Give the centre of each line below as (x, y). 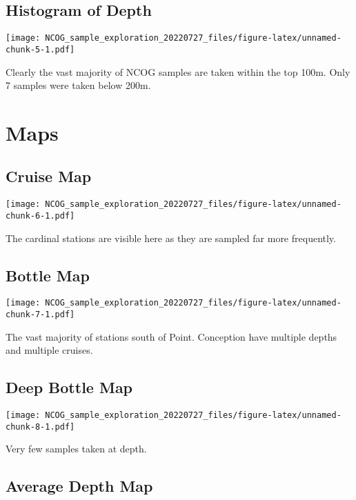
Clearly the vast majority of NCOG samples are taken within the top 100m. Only (178, 71)
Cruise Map (49, 176)
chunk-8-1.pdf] (40, 427)
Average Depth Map (79, 486)
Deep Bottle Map (69, 387)
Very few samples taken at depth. (76, 449)
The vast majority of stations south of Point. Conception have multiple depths (171, 336)
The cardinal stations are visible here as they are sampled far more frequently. (171, 238)
